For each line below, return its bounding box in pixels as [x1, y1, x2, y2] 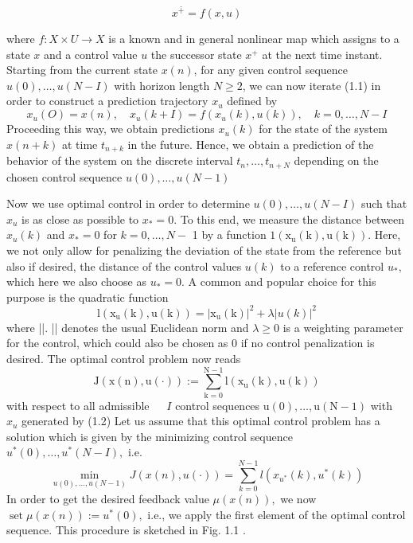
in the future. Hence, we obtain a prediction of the [127, 135, 374, 152]
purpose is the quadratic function [6, 288, 169, 305]
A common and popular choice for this [188, 273, 376, 290]
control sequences [175, 397, 260, 413]
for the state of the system [259, 120, 388, 137]
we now [280, 490, 317, 507]
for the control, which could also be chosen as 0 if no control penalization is [6, 334, 375, 351]
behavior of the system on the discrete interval [6, 152, 233, 169]
